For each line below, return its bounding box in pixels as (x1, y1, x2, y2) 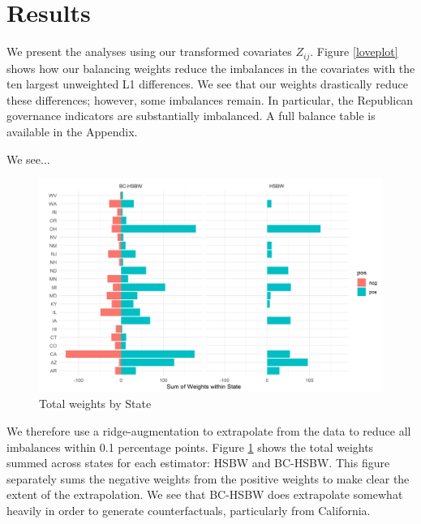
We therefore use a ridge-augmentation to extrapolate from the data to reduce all (6, 423, 411, 440)
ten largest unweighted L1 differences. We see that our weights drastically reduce (6, 75, 408, 92)
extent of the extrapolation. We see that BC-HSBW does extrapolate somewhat (6, 486, 403, 503)
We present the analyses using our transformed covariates (6, 43, 292, 60)
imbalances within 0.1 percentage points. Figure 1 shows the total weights (6, 438, 374, 455)
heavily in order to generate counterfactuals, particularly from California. (6, 502, 371, 519)
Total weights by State (39, 395, 152, 412)
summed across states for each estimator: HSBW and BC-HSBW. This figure (6, 454, 390, 471)
